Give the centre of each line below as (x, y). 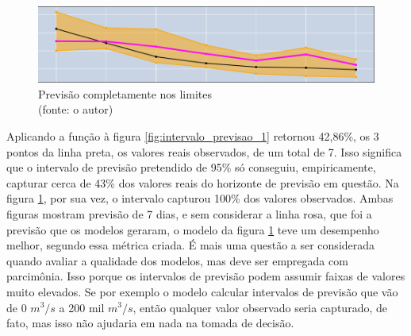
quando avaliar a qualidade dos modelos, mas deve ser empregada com (177, 260)
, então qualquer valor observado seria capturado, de (260, 307)
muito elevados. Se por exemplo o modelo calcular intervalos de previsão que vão (202, 291)
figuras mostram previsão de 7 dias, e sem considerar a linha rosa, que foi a (189, 214)
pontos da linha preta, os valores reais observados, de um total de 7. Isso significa (204, 151)
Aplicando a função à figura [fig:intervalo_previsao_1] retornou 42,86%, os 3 (193, 136)
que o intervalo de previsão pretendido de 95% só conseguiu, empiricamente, (191, 167)
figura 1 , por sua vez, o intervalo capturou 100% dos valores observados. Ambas (200, 198)
